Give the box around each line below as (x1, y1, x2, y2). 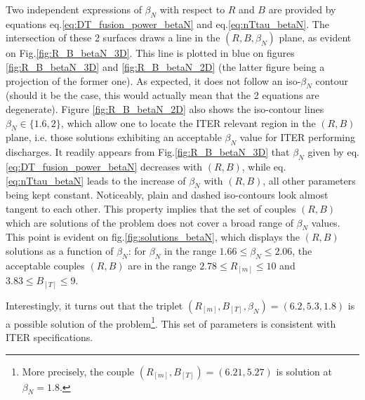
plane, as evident (279, 30, 352, 45)
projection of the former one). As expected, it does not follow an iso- (6, 73, 301, 88)
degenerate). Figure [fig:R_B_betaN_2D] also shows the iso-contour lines (6, 101, 324, 116)
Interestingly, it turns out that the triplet (6, 298, 183, 312)
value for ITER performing (239, 130, 356, 145)
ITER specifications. (6, 330, 93, 344)
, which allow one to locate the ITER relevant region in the (60, 115, 316, 130)
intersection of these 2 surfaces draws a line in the (6, 30, 220, 45)
